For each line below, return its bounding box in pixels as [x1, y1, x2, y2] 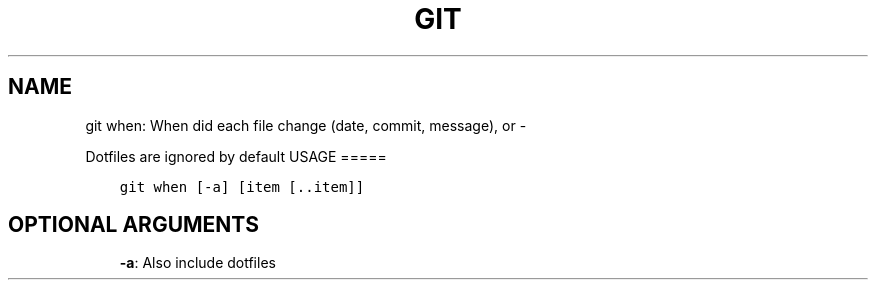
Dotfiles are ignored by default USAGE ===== [85, 147, 387, 165]
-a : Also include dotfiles [119, 254, 276, 272]
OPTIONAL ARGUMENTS [8, 212, 259, 238]
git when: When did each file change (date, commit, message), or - [85, 116, 527, 134]
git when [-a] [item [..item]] [119, 178, 365, 195]
